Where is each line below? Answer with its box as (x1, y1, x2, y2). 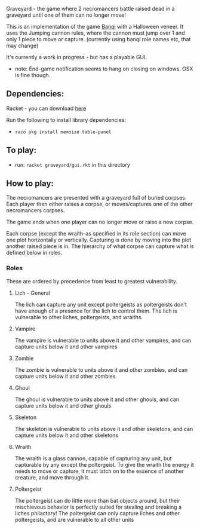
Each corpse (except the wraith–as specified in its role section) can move (6, 230, 186, 237)
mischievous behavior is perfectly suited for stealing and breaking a (14, 503, 182, 510)
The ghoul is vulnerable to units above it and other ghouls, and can (14, 396, 180, 403)
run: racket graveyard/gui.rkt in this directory (14, 161, 130, 168)
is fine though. (14, 72, 51, 78)
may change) (6, 42, 39, 49)
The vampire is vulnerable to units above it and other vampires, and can (14, 337, 192, 344)
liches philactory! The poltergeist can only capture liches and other (14, 509, 180, 516)
